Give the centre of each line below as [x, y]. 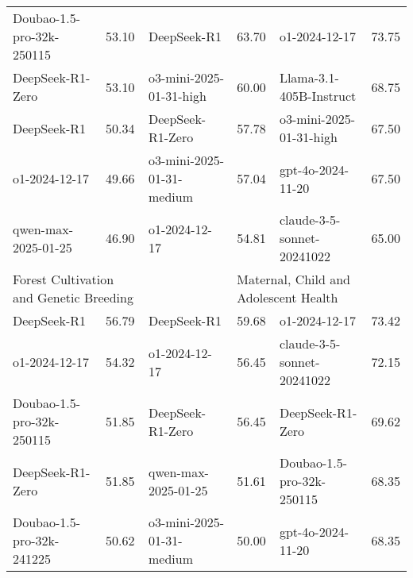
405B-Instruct [318, 96]
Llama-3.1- [309, 77]
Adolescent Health [288, 297]
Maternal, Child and [294, 279]
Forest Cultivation [64, 279]
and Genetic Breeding [73, 297]
